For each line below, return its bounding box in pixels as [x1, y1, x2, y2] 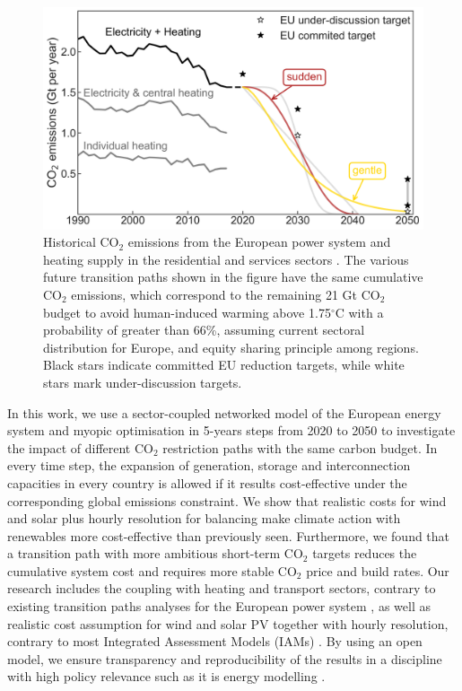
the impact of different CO [7, 438, 153, 457]
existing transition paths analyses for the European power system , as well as [7, 597, 431, 616]
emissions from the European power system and [127, 232, 391, 251]
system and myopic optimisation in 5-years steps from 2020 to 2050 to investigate [7, 421, 456, 440]
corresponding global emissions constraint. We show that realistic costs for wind [7, 491, 447, 510]
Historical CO [43, 232, 119, 251]
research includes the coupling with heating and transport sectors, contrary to [7, 579, 436, 598]
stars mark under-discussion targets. [43, 372, 242, 391]
